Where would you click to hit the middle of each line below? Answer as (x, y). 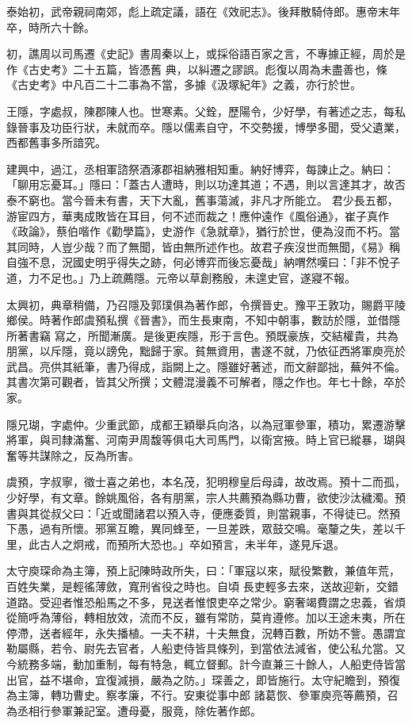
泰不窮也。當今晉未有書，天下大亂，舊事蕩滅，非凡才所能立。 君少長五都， (202, 199)
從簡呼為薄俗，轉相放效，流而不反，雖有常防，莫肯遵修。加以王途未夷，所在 (206, 617)
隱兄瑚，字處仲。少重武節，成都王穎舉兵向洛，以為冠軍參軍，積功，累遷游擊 (206, 424)
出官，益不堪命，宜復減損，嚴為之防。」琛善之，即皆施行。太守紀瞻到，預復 (203, 679)
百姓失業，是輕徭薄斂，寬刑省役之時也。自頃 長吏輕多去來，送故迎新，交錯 (202, 586)
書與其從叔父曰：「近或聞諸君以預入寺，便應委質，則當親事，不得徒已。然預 (203, 513)
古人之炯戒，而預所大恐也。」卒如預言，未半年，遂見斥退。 (192, 544)
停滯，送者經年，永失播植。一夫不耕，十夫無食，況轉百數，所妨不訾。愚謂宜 (206, 632)
